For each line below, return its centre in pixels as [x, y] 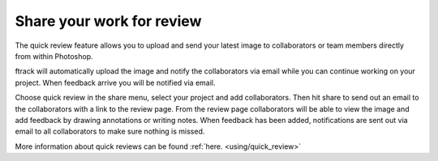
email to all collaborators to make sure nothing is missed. [110, 131]
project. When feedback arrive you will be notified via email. [115, 83]
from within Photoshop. [54, 56]
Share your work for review [108, 21]
